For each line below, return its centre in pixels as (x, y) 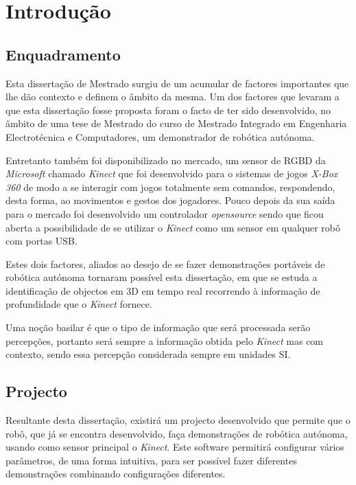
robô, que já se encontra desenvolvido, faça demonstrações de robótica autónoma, (177, 433)
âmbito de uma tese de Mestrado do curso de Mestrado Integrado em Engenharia (176, 123)
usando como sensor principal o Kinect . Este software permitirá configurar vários (175, 447)
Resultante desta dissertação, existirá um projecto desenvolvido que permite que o (178, 420)
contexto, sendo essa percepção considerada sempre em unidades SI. (148, 354)
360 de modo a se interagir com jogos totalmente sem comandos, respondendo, (170, 187)
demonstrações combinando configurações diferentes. (116, 474)
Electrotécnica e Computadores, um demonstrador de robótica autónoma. (160, 136)
